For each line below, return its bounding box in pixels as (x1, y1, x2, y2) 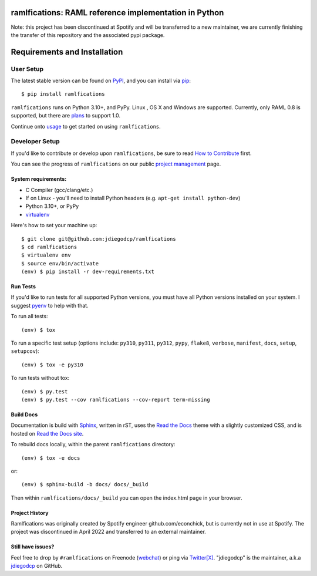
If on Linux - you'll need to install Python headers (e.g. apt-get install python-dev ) (25, 194, 241, 201)
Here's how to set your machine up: (11, 222, 97, 229)
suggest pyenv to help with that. (11, 302, 89, 309)
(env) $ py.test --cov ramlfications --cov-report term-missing (21, 396, 211, 403)
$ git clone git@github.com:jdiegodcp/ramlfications (21, 235, 176, 242)
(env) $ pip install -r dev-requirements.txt (21, 268, 155, 275)
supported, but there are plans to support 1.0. (11, 112, 120, 119)
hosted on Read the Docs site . (11, 430, 84, 437)
